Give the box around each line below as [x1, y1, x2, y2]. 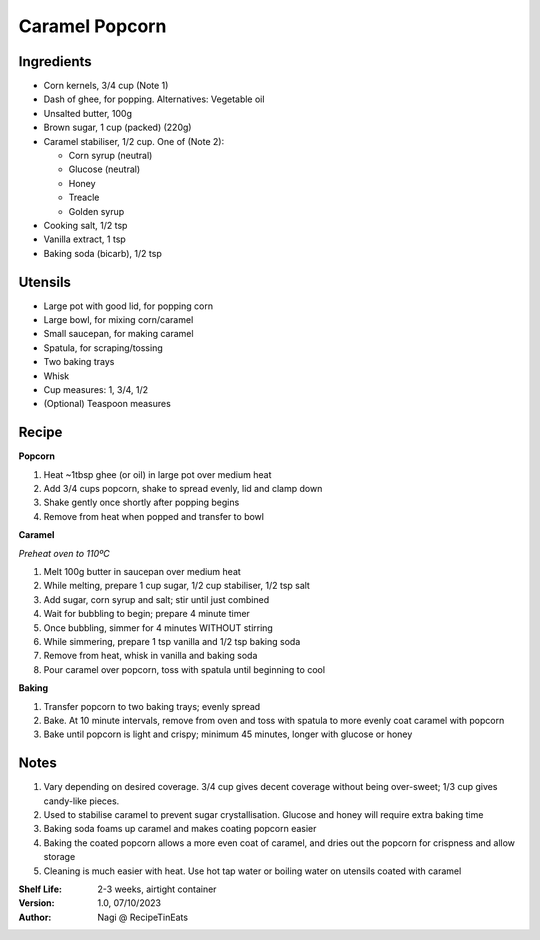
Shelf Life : [18, 883, 62, 895]
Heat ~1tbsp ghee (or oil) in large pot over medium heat [43, 468, 272, 480]
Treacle [68, 191, 100, 204]
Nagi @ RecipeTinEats [97, 911, 189, 923]
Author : [18, 911, 52, 923]
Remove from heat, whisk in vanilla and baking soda [43, 650, 258, 662]
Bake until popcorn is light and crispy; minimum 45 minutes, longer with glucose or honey [43, 728, 413, 740]
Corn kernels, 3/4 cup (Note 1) [43, 80, 169, 92]
